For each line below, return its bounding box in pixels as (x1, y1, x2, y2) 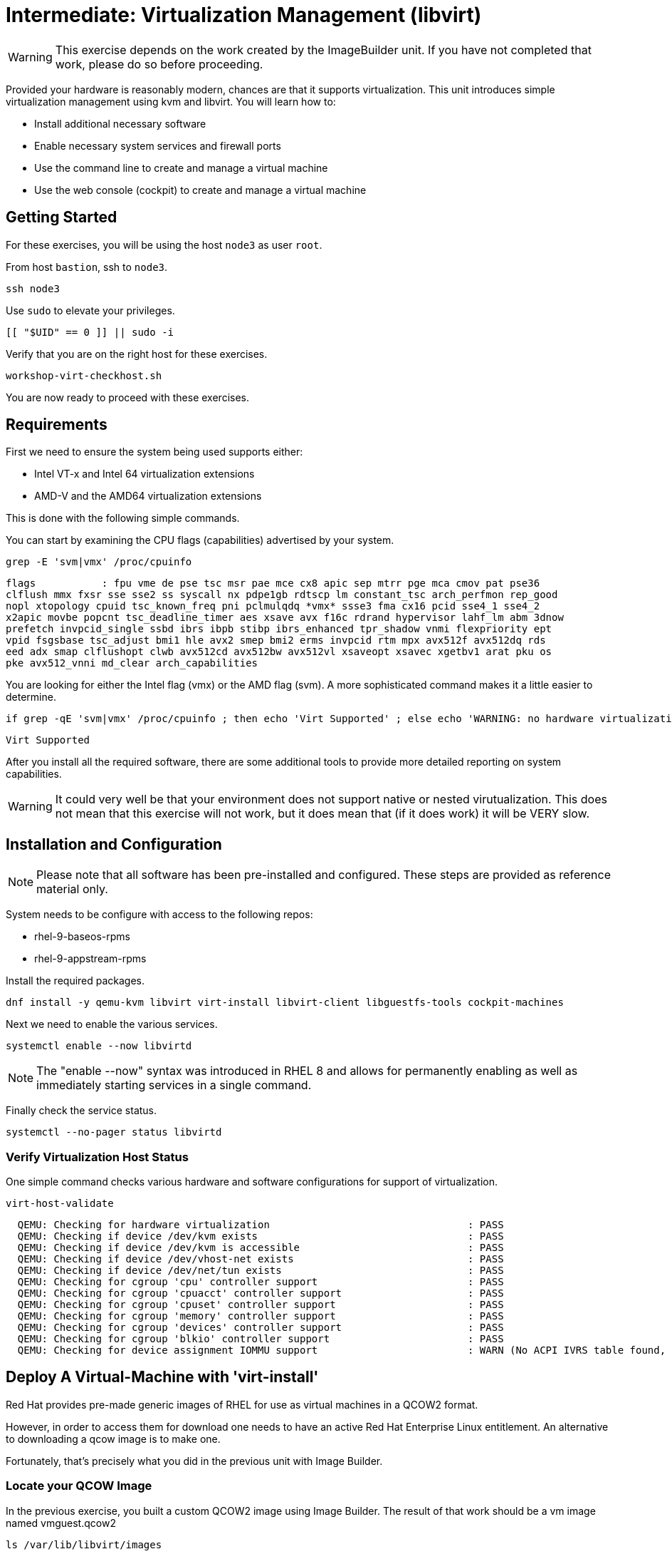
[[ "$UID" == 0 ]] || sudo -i (6, 326, 174, 338)
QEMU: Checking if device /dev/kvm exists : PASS (17, 1230, 504, 1242)
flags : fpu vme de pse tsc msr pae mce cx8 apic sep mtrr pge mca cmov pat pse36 (6, 577, 540, 590)
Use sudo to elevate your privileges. (6, 304, 175, 317)
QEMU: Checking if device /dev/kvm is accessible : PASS (17, 1242, 504, 1254)
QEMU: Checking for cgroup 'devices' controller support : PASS (17, 1322, 504, 1334)
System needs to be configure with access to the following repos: (6, 908, 313, 921)
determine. (6, 691, 56, 704)
